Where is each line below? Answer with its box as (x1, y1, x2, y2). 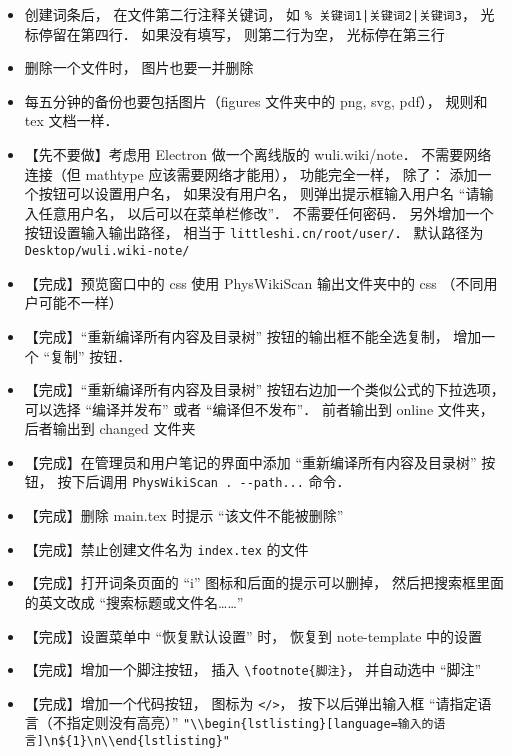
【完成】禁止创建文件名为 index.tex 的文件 (24, 538, 309, 559)
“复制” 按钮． (43, 345, 132, 366)
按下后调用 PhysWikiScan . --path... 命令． (57, 471, 351, 492)
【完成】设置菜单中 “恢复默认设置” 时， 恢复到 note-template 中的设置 (24, 625, 483, 646)
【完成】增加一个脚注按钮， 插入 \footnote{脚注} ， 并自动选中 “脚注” (24, 659, 482, 680)
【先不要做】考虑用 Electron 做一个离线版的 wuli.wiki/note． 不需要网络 (24, 144, 492, 165)
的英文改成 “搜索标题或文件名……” (24, 591, 244, 612)
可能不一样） (38, 292, 123, 313)
